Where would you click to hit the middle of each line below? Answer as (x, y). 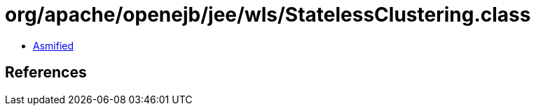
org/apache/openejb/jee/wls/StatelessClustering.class (268, 15)
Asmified (54, 45)
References (46, 73)
